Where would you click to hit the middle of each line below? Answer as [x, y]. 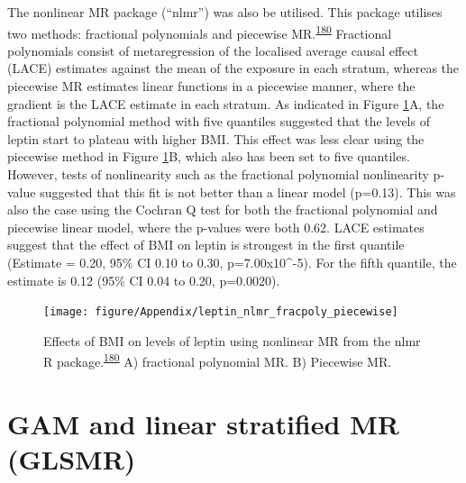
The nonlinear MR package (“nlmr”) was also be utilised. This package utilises [225, 12]
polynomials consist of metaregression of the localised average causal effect [213, 50]
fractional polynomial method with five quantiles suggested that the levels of [219, 121]
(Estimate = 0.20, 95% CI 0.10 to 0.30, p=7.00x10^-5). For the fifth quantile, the [232, 262]
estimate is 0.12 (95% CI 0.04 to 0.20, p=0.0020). [144, 280]
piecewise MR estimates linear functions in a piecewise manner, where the [211, 86]
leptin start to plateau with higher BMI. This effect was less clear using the [216, 138]
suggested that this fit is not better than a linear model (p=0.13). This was [248, 191]
